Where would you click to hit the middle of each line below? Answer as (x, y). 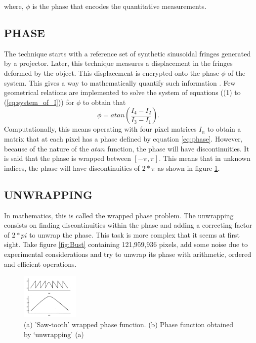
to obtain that (104, 102)
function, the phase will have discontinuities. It (178, 148)
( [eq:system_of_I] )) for (39, 102)
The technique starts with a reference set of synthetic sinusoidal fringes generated (128, 53)
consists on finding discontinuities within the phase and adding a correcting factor (128, 225)
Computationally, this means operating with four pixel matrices (100, 129)
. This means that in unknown (205, 158)
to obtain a (224, 129)
